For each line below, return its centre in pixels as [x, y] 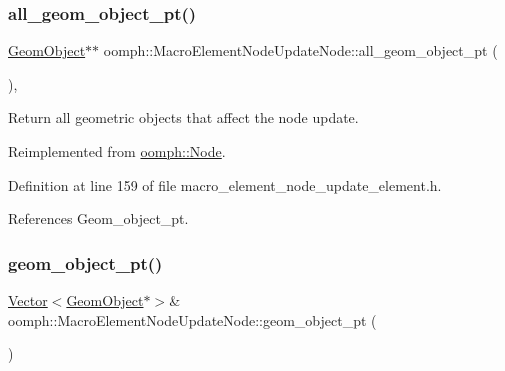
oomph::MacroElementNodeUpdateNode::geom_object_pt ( [192, 319]
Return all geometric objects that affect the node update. [183, 117]
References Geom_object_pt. [98, 218]
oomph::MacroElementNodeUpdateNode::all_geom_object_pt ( [300, 50]
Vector [28, 300]
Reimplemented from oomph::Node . [117, 151]
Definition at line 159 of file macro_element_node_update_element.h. [225, 184]
